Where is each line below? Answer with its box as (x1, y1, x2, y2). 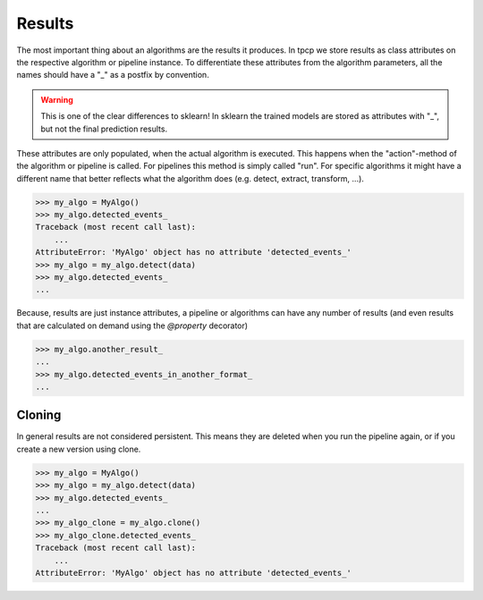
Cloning (16, 408, 62, 423)
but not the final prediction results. (40, 123, 168, 134)
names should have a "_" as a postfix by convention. (16, 70, 209, 80)
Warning (40, 94, 73, 105)
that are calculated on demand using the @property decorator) (16, 320, 249, 331)
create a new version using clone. (16, 444, 141, 454)
